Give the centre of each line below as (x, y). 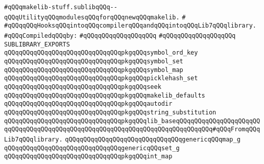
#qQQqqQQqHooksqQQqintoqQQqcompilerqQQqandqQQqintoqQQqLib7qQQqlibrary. (130, 26)
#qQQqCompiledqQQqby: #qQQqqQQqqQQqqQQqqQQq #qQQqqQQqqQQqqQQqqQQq (120, 36)
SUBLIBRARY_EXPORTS (37, 44)
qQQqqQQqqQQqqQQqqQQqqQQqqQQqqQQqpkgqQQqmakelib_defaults (105, 95)
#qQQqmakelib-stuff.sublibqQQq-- (61, 7)
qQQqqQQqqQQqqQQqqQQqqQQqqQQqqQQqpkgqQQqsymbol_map (94, 70)
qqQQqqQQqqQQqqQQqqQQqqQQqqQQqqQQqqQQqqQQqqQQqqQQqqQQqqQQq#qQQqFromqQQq (132, 130)
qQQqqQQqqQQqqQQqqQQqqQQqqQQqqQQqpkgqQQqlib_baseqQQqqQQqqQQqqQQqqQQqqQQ (132, 121)
